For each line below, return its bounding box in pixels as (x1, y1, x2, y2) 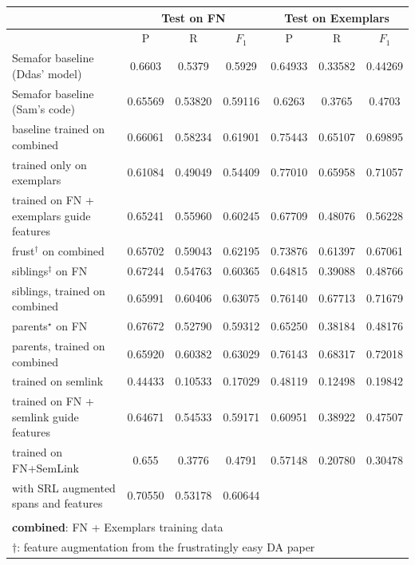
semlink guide (12, 408, 79, 425)
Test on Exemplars (284, 9, 389, 26)
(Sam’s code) (12, 101, 76, 117)
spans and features (12, 495, 103, 512)
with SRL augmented (12, 479, 116, 496)
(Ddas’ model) (12, 65, 82, 81)
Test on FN (161, 9, 226, 26)
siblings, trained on (12, 282, 105, 298)
